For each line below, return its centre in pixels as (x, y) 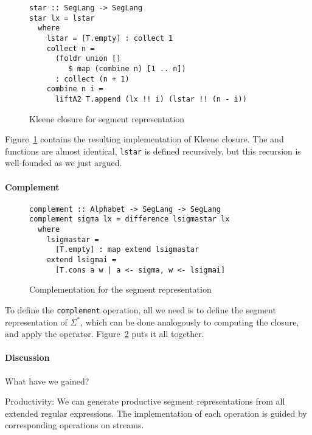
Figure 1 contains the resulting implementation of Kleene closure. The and (144, 139)
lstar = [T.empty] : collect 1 (110, 38)
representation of (36, 322)
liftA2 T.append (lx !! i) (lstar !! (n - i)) (151, 99)
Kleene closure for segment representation (107, 118)
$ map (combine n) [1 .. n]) (127, 68)
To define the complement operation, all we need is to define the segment (140, 309)
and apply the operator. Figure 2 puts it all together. (105, 334)
